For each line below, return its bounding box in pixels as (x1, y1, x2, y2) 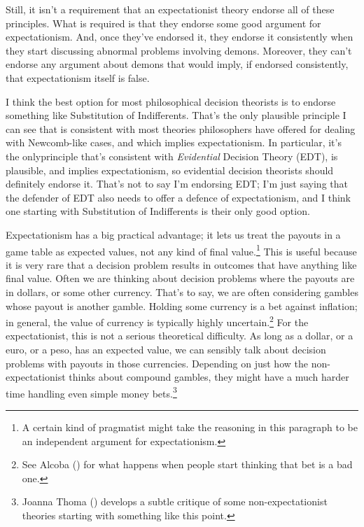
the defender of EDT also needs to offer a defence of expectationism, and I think (6, 190, 351, 204)
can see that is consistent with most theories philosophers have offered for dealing (6, 121, 356, 136)
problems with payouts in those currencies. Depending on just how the (6, 356, 308, 370)
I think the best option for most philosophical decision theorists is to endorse (6, 94, 336, 108)
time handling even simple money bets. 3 (6, 384, 177, 400)
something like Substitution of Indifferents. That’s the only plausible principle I (6, 108, 346, 122)
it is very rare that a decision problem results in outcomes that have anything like (6, 257, 357, 272)
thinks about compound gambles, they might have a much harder (69, 370, 349, 384)
